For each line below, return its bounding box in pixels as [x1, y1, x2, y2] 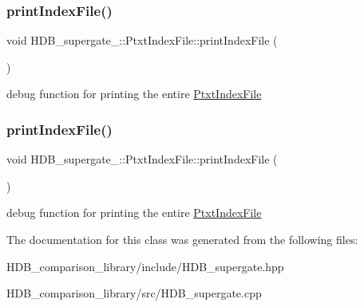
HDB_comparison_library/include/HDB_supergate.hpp [6, 258, 284, 274]
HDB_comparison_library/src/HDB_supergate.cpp [6, 285, 262, 301]
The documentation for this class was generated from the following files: [6, 231, 358, 247]
